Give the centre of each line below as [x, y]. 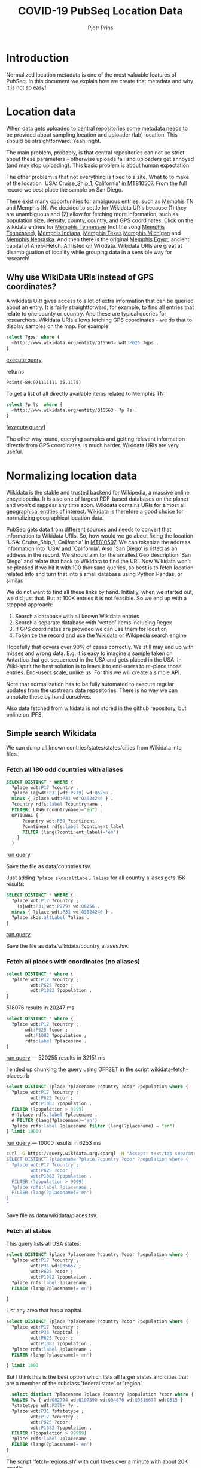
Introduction [38, 58]
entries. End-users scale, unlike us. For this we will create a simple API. [94, 672]
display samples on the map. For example [57, 326]
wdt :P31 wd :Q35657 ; [56, 1266]
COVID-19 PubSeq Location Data [100, 11]
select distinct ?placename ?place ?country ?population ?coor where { [103, 1394]
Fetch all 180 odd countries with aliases [65, 769]
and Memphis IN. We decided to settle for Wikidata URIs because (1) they [97, 207]
